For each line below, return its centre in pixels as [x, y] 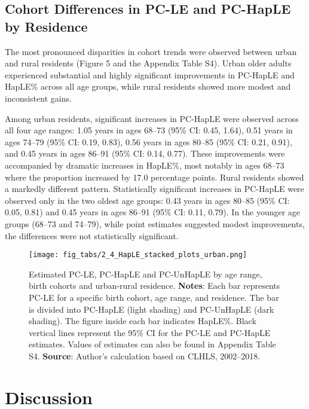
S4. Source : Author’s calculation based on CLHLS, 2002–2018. [145, 355]
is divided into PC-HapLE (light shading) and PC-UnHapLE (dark [152, 309]
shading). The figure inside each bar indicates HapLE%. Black [143, 321]
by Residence [46, 26]
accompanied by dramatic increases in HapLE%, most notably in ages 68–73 [145, 165]
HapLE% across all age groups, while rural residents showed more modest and [148, 86]
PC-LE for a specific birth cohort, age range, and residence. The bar [154, 297]
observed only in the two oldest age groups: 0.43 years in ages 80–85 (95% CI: [147, 200]
